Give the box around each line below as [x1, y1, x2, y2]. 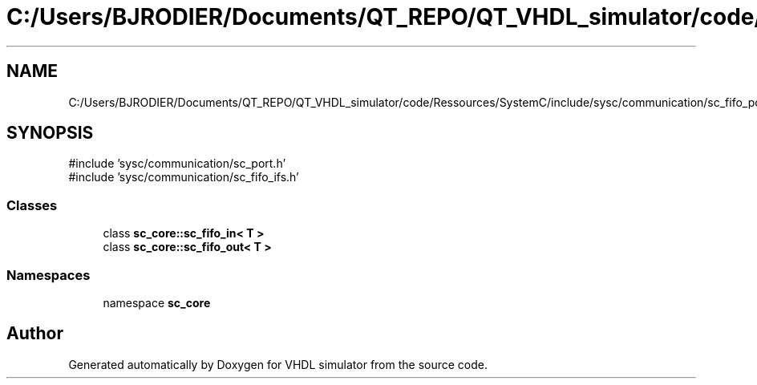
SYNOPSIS [6, 123, 94, 144]
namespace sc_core [103, 295, 211, 310]
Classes [6, 197, 58, 213]
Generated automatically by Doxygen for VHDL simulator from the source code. [68, 357, 488, 371]
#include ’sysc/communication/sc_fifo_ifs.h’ [68, 170, 299, 184]
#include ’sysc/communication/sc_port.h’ [68, 156, 286, 171]
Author [6, 323, 63, 344]
